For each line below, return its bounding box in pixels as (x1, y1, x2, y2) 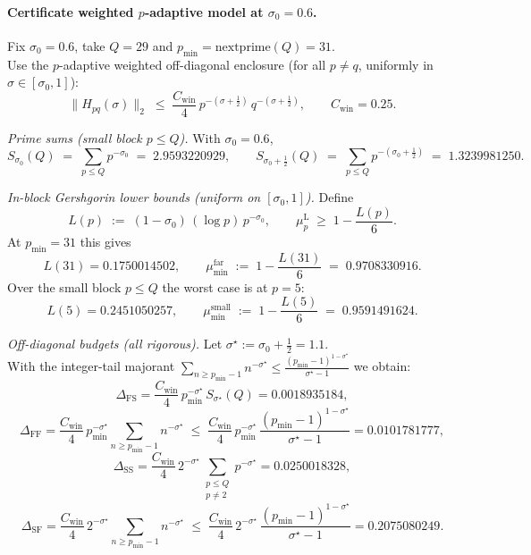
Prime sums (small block (7, 128, 142, 147)
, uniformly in (358, 55, 434, 73)
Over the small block (7, 277, 122, 296)
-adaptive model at (144, 2, 264, 21)
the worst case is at (162, 277, 268, 296)
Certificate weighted (7, 2, 134, 21)
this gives (80, 231, 131, 250)
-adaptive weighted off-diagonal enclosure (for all (59, 55, 326, 73)
